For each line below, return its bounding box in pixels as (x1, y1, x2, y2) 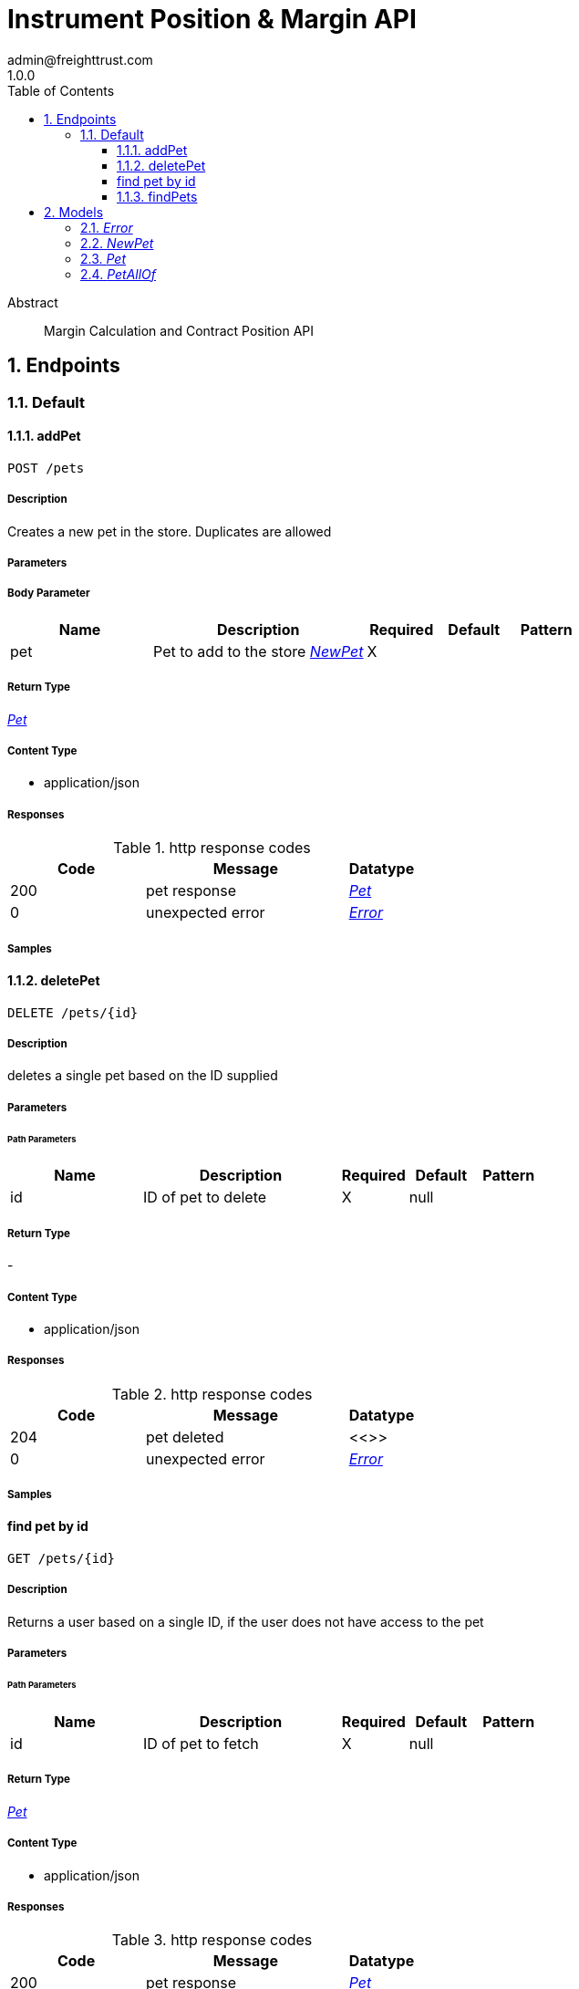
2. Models (44, 203, 104, 220)
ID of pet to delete (142, 1188, 267, 1207)
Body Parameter (7, 587, 90, 600)
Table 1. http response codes (113, 838, 311, 858)
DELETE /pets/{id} (7, 1005, 139, 1020)
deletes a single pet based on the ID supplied (7, 1067, 278, 1084)
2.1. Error (80, 219, 133, 235)
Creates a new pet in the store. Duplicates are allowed (7, 523, 332, 539)
